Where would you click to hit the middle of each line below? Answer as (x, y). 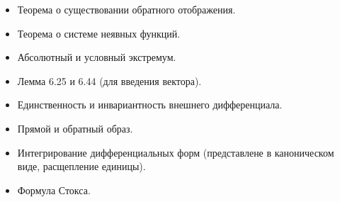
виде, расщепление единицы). (81, 166)
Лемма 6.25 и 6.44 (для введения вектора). (109, 80)
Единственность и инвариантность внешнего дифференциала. (150, 105)
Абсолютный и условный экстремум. (97, 57)
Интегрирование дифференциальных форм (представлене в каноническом (176, 152)
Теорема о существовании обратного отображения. (126, 9)
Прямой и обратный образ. (75, 128)
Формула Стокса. (54, 190)
